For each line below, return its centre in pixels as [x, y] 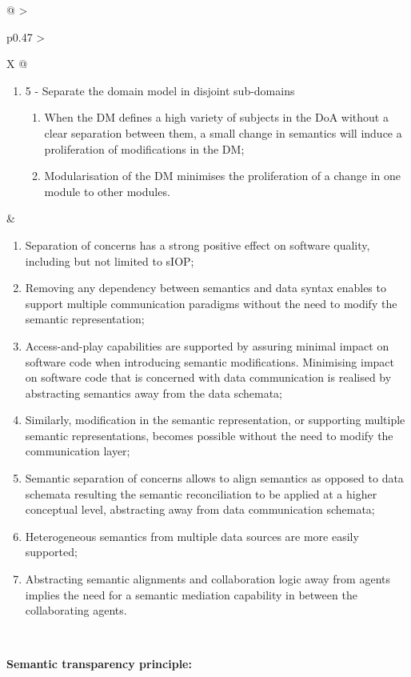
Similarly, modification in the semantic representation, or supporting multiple [215, 420]
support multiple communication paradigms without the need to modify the [211, 303]
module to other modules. [107, 191]
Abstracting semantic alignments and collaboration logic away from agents [207, 579]
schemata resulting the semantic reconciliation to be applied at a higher [201, 493]
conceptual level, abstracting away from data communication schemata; [200, 509]
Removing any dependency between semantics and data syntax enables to [205, 288]
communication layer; [78, 451]
